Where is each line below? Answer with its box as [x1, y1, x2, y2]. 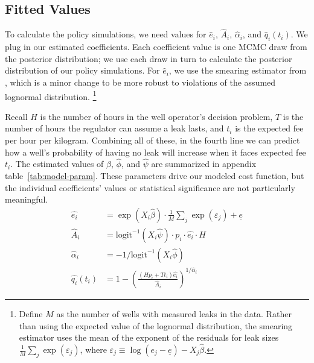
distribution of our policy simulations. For [5, 64, 160, 77]
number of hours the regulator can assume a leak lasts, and [5, 122, 224, 134]
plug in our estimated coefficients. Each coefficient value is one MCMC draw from [5, 40, 307, 53]
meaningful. [5, 193, 48, 206]
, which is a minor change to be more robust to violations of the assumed [5, 76, 276, 88]
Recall [5, 110, 28, 122]
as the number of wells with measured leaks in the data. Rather [56, 308, 292, 320]
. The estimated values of [10, 157, 104, 170]
